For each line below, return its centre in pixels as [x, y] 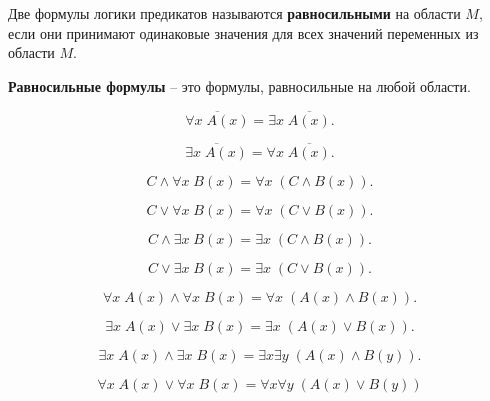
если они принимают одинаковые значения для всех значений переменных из [243, 32]
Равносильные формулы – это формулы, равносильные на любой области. [239, 85]
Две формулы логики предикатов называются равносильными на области [234, 13]
